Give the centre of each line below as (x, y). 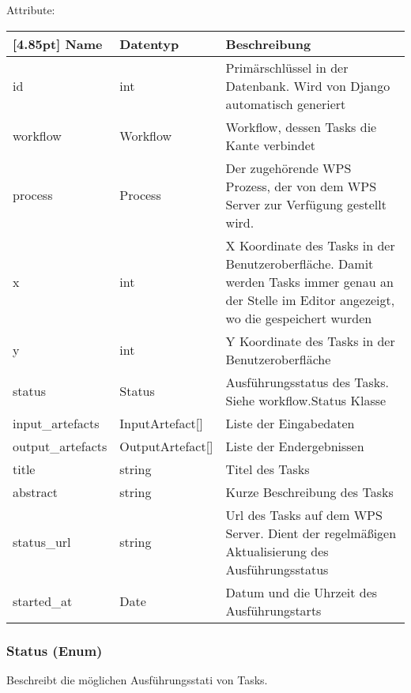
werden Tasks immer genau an (309, 281)
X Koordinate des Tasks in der (310, 245)
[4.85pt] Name (58, 43)
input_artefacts (56, 423)
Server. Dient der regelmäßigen (311, 533)
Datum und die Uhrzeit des (302, 592)
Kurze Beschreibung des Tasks (309, 492)
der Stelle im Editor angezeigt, (310, 299)
